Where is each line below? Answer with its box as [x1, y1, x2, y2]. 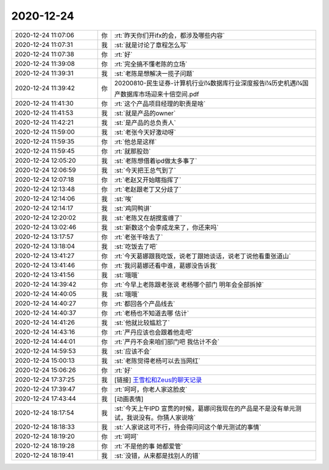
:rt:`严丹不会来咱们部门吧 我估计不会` [114, 337, 220, 346]
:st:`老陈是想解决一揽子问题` [114, 69, 194, 77]
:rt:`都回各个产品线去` [114, 299, 175, 308]
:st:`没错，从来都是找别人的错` [114, 451, 200, 460]
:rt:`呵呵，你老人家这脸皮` [114, 385, 188, 393]
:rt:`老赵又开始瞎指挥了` [114, 176, 182, 184]
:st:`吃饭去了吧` [114, 242, 158, 251]
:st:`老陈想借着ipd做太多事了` [114, 156, 197, 165]
